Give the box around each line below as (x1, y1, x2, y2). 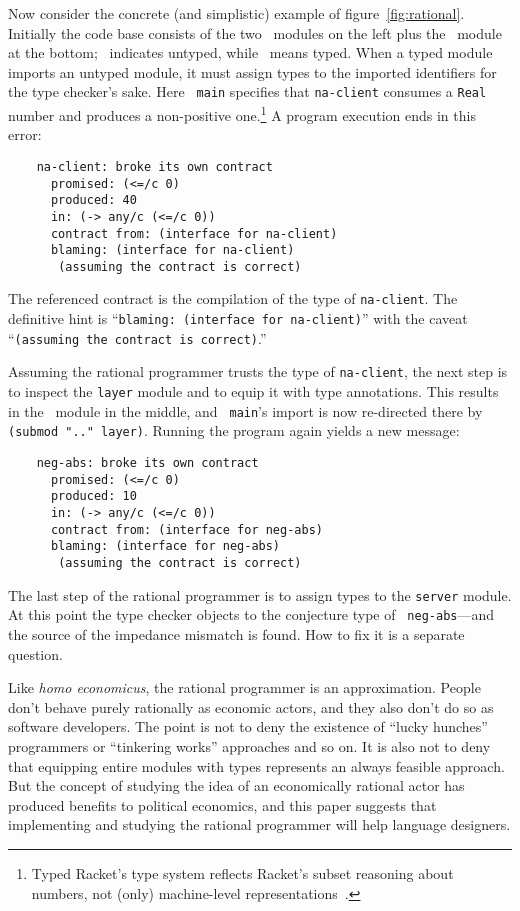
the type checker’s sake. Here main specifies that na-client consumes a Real (8, 81, 487, 102)
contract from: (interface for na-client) (50, 226, 338, 241)
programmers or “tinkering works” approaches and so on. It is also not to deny (8, 735, 491, 756)
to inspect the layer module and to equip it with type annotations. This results (8, 381, 499, 402)
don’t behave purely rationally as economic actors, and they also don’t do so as (8, 696, 494, 717)
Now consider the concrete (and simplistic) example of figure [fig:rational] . (8, 3, 465, 23)
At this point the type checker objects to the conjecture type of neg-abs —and (8, 604, 495, 625)
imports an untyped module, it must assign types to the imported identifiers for (8, 61, 497, 82)
